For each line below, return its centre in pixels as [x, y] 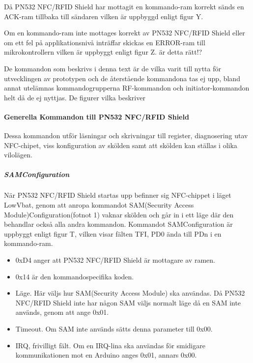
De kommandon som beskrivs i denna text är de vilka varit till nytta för [112, 68]
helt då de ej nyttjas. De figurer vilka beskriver [75, 97]
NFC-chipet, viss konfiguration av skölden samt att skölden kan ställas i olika [121, 145]
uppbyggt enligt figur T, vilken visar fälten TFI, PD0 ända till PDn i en [113, 233]
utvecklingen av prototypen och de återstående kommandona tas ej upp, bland [122, 78]
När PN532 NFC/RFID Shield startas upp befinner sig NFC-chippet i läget [118, 195]
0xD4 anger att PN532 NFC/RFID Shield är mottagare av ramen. [115, 260]
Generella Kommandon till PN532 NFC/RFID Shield [97, 116]
